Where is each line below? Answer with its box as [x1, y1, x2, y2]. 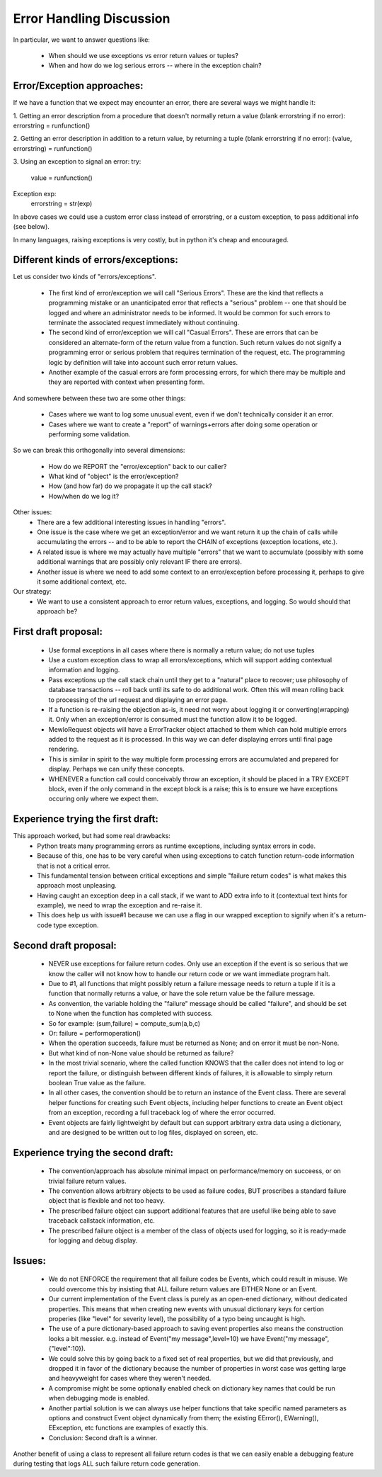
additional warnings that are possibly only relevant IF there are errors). [37, 558, 242, 566]
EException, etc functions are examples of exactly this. [48, 1424, 209, 1432]
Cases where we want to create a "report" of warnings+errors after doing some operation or [48, 420, 318, 429]
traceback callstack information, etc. [48, 1216, 156, 1225]
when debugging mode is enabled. [48, 1394, 150, 1403]
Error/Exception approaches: [13, 80, 144, 92]
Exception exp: [13, 189, 57, 198]
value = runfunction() [30, 174, 93, 182]
